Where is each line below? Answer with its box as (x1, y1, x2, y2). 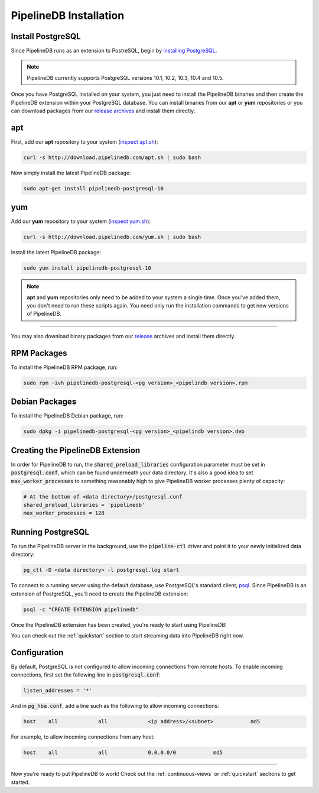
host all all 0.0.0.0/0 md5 (23, 749, 223, 756)
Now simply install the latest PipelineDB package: (11, 169, 131, 176)
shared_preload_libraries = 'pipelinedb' (23, 501, 145, 508)
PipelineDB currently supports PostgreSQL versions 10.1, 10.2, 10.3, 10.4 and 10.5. (27, 74, 224, 81)
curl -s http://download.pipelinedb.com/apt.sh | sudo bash (23, 154, 201, 161)
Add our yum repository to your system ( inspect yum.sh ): (11, 218, 151, 225)
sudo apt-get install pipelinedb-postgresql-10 (23, 185, 164, 192)
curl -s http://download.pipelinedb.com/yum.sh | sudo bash (23, 234, 201, 241)
